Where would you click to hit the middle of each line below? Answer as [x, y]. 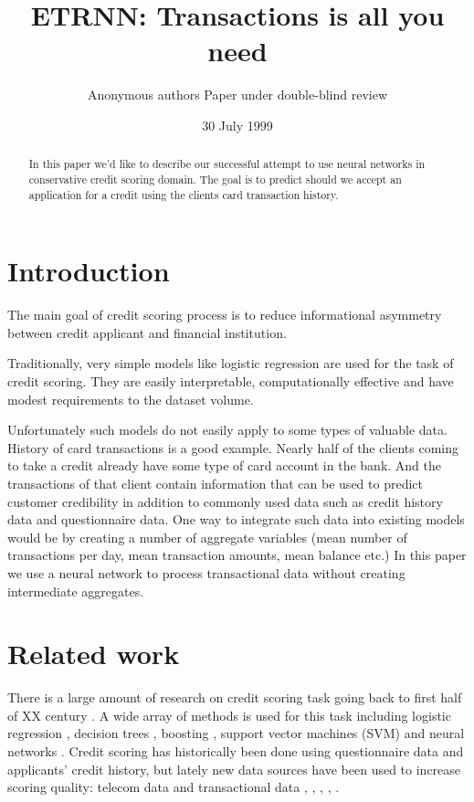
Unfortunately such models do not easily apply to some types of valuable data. [227, 430]
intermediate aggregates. [76, 591]
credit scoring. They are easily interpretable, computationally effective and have [231, 380]
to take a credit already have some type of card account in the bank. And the [225, 465]
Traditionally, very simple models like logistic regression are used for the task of [231, 363]
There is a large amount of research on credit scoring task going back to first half [235, 697]
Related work [94, 654]
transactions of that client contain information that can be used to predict [215, 483]
